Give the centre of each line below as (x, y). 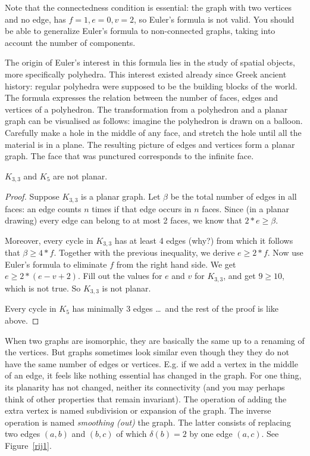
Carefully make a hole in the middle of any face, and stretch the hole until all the (153, 132)
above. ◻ (22, 320)
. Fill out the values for (120, 276)
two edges (23, 434)
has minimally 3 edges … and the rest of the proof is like (176, 308)
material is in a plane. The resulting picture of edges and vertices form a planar (150, 144)
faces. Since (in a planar (246, 208)
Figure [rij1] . (28, 445)
